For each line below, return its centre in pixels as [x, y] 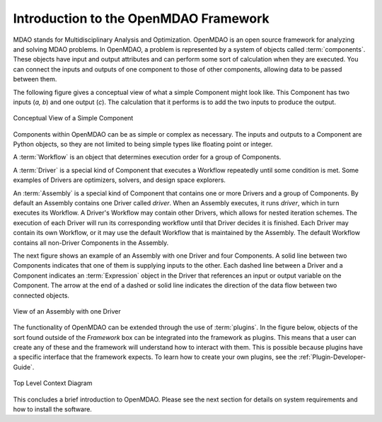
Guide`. [24, 367]
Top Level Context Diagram [53, 383]
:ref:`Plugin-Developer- [332, 357]
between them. [35, 79]
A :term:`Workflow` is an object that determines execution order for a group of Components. [147, 157]
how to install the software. [52, 409]
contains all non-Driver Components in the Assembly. [91, 243]
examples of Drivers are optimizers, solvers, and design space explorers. [120, 180]
